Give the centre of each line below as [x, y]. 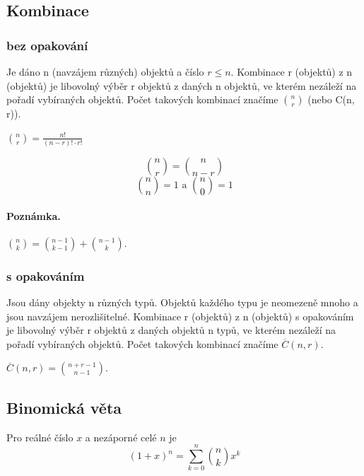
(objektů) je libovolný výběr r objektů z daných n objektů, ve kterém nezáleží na [182, 85]
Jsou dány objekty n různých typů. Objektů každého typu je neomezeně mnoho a [182, 302]
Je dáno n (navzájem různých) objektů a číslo [105, 71]
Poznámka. [34, 215]
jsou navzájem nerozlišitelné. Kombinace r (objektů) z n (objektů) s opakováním [180, 316]
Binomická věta [64, 407]
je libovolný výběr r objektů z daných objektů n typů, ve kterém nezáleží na [171, 330]
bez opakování [47, 45]
